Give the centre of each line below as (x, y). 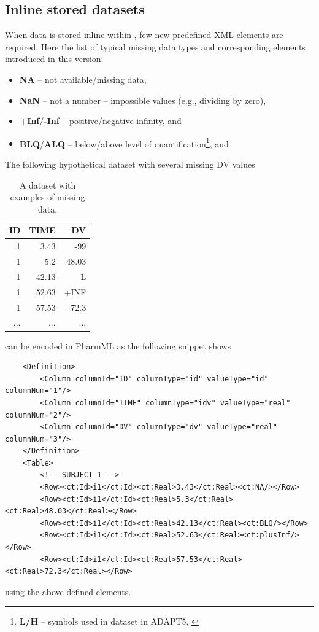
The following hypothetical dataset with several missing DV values (130, 164)
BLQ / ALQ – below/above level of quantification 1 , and (124, 142)
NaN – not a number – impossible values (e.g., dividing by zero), (143, 100)
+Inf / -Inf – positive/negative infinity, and (100, 121)
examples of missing (48, 197)
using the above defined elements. (68, 591)
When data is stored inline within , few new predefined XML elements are (144, 35)
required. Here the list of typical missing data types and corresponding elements (155, 46)
